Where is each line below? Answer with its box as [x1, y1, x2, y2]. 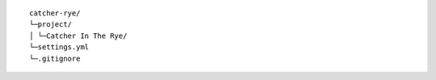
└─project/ [29, 20, 73, 29]
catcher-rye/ [29, 9, 81, 18]
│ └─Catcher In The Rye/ [29, 31, 128, 40]
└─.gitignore [29, 53, 81, 63]
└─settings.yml [29, 43, 90, 52]
